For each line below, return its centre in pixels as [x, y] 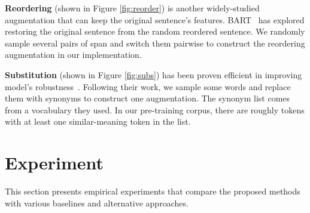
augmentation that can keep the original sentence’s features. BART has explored [155, 19]
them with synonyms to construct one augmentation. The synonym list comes [148, 98]
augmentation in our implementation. [73, 55]
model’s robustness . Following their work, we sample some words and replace [148, 86]
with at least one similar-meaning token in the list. [98, 121]
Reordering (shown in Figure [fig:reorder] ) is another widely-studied [132, 8]
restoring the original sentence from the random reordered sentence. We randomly [155, 31]
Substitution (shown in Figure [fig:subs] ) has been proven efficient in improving [154, 74]
